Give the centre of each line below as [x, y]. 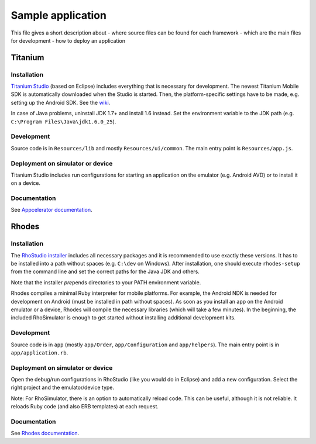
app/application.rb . [39, 352]
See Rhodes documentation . [45, 433]
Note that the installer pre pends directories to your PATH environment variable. [106, 282]
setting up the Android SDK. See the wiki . [61, 102]
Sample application [59, 15]
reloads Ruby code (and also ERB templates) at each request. [85, 407]
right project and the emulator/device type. [62, 388]
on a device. [26, 183]
